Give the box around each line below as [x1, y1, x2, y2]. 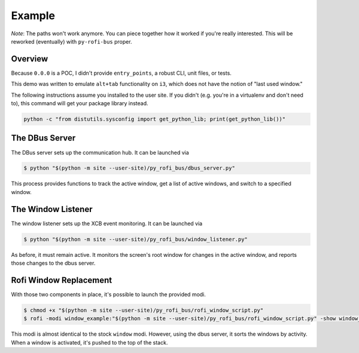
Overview [11, 54, 48, 64]
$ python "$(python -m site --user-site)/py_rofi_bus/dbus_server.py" [23, 165, 236, 171]
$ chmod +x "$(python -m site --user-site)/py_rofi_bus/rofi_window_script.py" [23, 307, 264, 314]
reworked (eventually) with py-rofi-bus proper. [11, 38, 132, 45]
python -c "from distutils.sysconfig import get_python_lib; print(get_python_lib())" [23, 116, 286, 122]
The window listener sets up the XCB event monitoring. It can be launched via [11, 220, 203, 227]
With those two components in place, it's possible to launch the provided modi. [11, 291, 206, 298]
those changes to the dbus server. [11, 260, 96, 267]
